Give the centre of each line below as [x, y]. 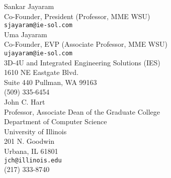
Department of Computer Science [56, 121]
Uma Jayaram [26, 34]
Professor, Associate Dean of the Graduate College [82, 111]
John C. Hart [25, 102]
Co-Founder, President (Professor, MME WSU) [77, 16]
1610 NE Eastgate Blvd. [41, 72]
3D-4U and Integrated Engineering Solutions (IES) [82, 62]
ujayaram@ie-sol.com [38, 54]
